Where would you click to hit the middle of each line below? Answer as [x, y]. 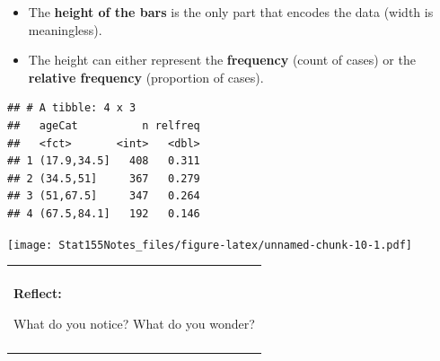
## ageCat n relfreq [104, 125]
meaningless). [65, 29]
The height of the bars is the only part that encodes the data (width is [231, 12]
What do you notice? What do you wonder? [134, 323]
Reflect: [38, 293]
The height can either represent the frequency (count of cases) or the [222, 60]
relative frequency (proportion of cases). [146, 77]
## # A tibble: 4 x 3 [72, 108]
